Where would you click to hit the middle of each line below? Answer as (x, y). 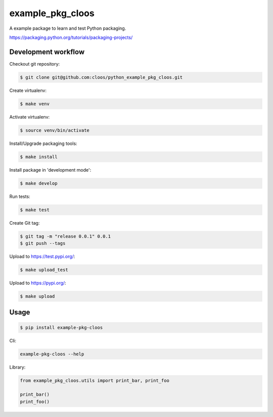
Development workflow (47, 52)
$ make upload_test (44, 270)
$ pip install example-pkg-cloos (61, 327)
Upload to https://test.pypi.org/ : (42, 256)
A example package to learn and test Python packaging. (68, 28)
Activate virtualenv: (30, 117)
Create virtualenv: (28, 90)
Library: (17, 367)
